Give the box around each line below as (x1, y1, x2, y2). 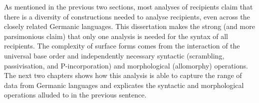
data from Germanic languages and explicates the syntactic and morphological (4, 79, 244, 90)
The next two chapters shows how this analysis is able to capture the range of (4, 70, 242, 80)
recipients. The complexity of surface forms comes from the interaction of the (4, 40, 240, 51)
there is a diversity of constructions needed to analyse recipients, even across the (4, 11, 250, 21)
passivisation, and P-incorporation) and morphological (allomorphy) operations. (4, 60, 248, 70)
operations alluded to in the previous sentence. (4, 89, 147, 100)
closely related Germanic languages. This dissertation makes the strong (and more (4, 21, 255, 31)
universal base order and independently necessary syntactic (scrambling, (4, 50, 225, 60)
